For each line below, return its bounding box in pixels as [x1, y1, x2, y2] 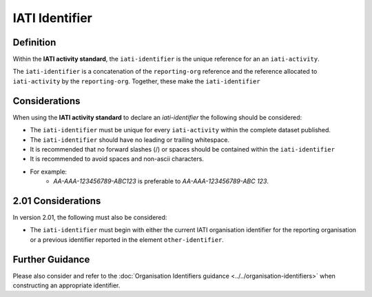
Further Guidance [12, 254, 90, 265]
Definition [12, 37, 56, 48]
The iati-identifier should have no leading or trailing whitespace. [30, 135, 230, 144]
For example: [30, 167, 68, 176]
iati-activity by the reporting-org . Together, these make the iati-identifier [12, 76, 261, 85]
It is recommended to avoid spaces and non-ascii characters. [30, 155, 205, 163]
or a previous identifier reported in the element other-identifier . [30, 235, 224, 244]
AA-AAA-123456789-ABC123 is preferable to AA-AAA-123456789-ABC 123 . [53, 177, 269, 185]
